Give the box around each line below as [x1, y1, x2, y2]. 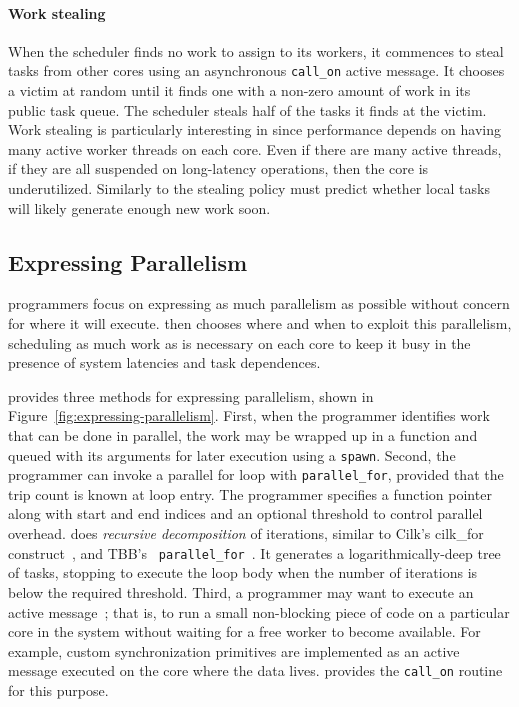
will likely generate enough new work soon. [8, 197, 271, 218]
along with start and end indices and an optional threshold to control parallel [8, 503, 483, 524]
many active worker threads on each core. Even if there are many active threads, [8, 138, 502, 159]
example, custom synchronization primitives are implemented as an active [8, 640, 460, 661]
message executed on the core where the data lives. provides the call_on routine [8, 660, 503, 681]
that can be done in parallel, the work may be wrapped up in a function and [8, 424, 478, 445]
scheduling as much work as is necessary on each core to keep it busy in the [8, 332, 471, 353]
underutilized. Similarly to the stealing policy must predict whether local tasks [8, 178, 490, 199]
